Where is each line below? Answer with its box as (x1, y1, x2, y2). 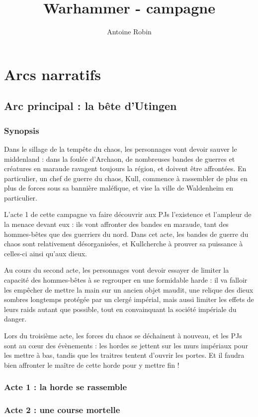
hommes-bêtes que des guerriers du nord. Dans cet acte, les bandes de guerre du (4, 228, 249, 239)
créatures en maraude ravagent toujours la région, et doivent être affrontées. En (4, 163, 247, 174)
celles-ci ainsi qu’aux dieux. (4, 248, 87, 258)
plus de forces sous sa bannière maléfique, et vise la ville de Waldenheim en (4, 183, 233, 193)
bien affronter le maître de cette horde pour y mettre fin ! (4, 359, 179, 370)
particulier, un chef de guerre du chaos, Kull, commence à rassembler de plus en (4, 173, 248, 183)
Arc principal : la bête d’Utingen (4, 98, 177, 113)
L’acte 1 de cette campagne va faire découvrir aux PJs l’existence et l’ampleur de (4, 209, 252, 219)
